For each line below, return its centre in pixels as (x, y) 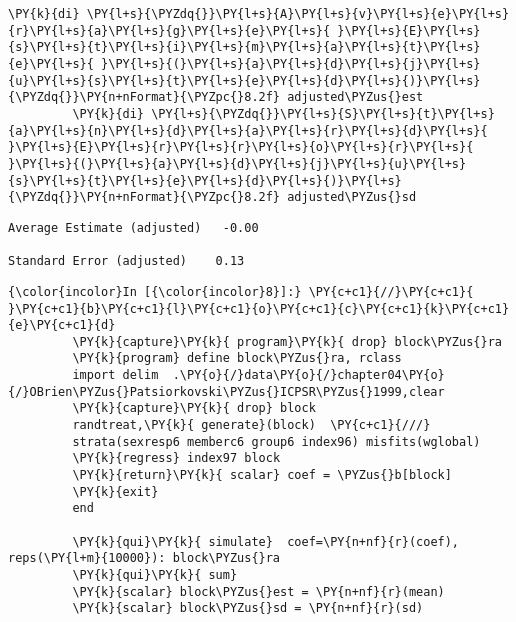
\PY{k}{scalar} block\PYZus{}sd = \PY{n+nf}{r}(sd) (248, 608)
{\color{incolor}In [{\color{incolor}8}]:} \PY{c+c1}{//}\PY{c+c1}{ (241, 291)
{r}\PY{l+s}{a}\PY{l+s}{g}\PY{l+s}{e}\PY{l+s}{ (169, 30)
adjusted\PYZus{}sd (352, 197)
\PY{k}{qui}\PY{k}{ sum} (155, 575)
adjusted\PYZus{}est (355, 97)
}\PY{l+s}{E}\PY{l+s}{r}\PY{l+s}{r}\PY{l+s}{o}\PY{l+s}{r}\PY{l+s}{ (241, 147)
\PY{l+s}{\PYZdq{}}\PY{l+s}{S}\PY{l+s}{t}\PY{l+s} (323, 113)
